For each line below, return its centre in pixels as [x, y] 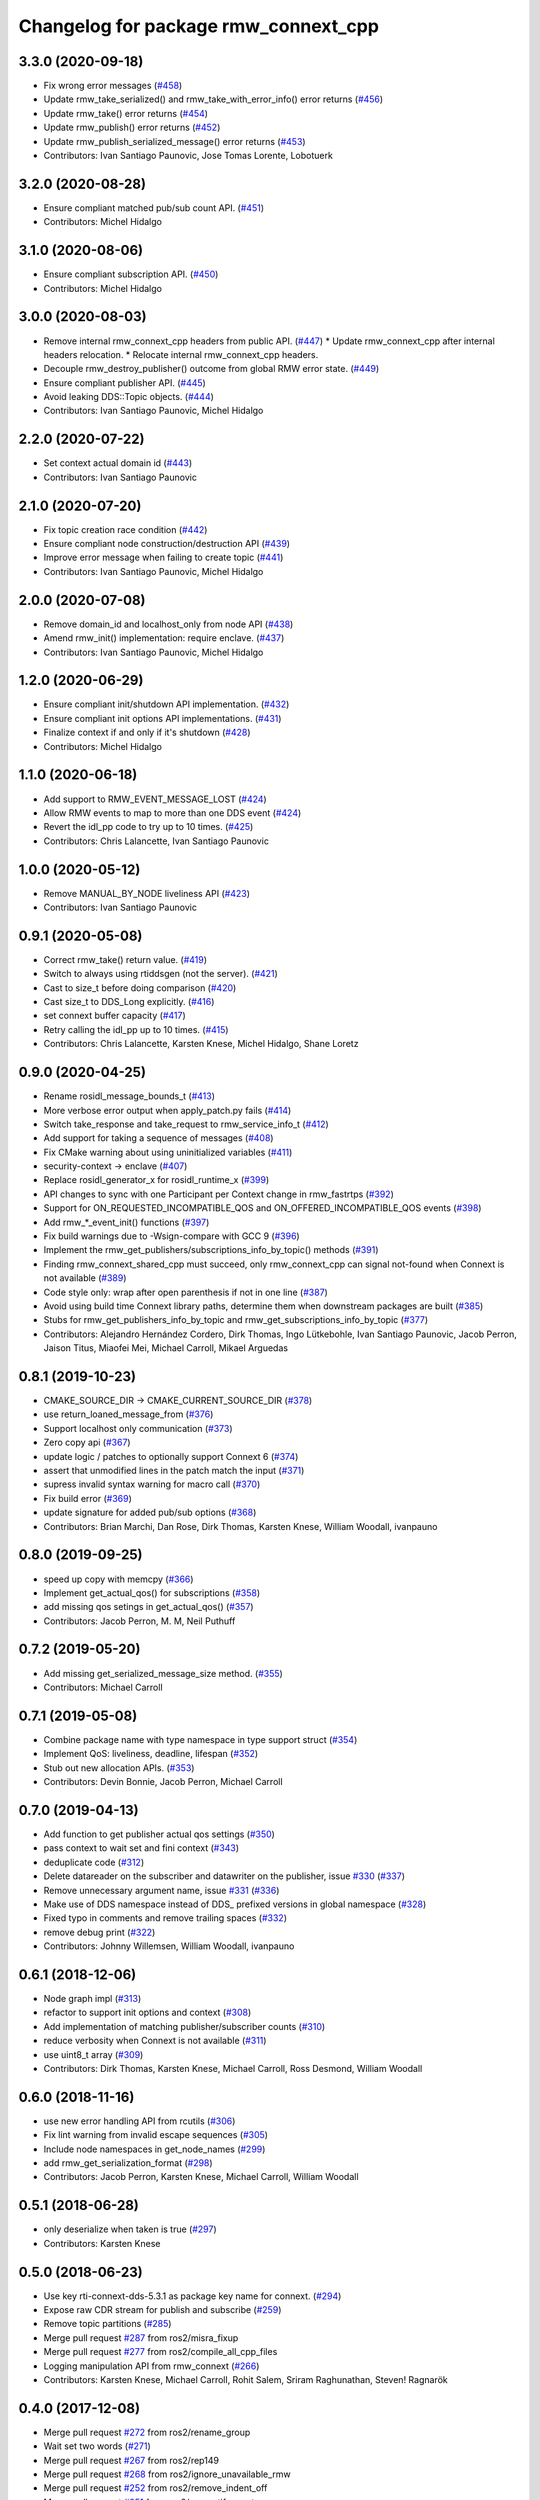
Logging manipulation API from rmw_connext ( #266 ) [151, 2366]
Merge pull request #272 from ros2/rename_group [147, 2432]
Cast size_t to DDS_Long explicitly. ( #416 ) [129, 1002]
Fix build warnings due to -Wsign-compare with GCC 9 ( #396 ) [171, 1236]
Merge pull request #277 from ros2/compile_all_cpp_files [160, 2352]
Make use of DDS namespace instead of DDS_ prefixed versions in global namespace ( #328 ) [235, 1904]
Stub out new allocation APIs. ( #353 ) [119, 1767]
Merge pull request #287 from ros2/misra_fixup [141, 2337]
